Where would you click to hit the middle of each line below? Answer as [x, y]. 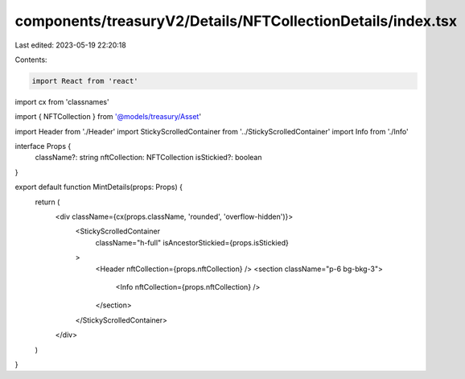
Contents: [31, 60]
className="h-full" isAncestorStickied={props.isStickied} [192, 242]
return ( [47, 202]
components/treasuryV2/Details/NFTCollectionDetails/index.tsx [236, 21]
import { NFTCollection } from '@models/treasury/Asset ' [108, 117]
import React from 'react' [85, 81]
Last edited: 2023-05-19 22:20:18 [70, 45]
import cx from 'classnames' [62, 101]
